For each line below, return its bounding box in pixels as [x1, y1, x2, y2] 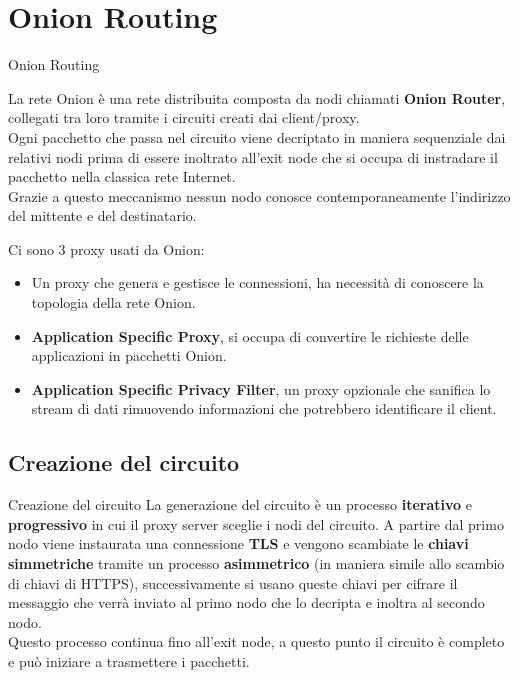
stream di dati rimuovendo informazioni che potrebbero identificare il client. [31, 398, 497, 419]
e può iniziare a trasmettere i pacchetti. [8, 650, 250, 671]
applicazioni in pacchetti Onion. [31, 345, 227, 366]
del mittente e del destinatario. [8, 205, 197, 226]
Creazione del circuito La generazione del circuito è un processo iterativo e [8, 494, 472, 515]
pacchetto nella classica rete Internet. [8, 166, 236, 187]
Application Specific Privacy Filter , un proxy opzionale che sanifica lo [31, 378, 491, 399]
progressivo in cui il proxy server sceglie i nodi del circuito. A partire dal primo [8, 513, 504, 534]
